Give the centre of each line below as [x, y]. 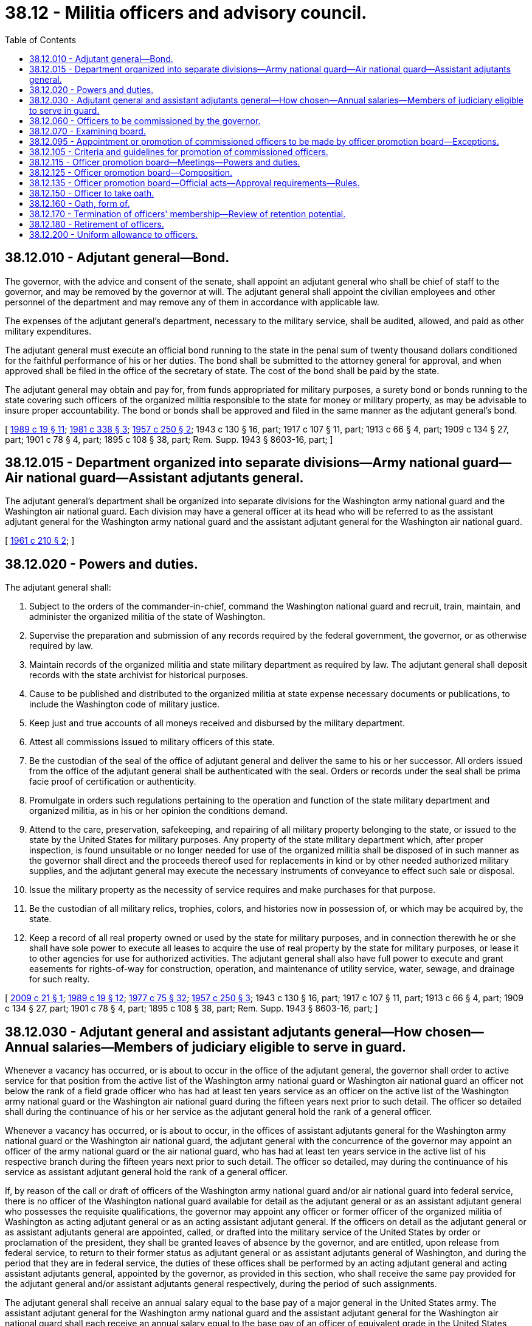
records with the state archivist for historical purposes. [139, 675]
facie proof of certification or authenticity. [113, 782]
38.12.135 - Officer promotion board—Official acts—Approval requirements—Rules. [195, 182]
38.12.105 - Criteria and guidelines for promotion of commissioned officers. [179, 151]
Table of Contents [41, 40]
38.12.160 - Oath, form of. [80, 203]
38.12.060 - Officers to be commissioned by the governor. [145, 120]
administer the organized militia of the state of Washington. [147, 617]
